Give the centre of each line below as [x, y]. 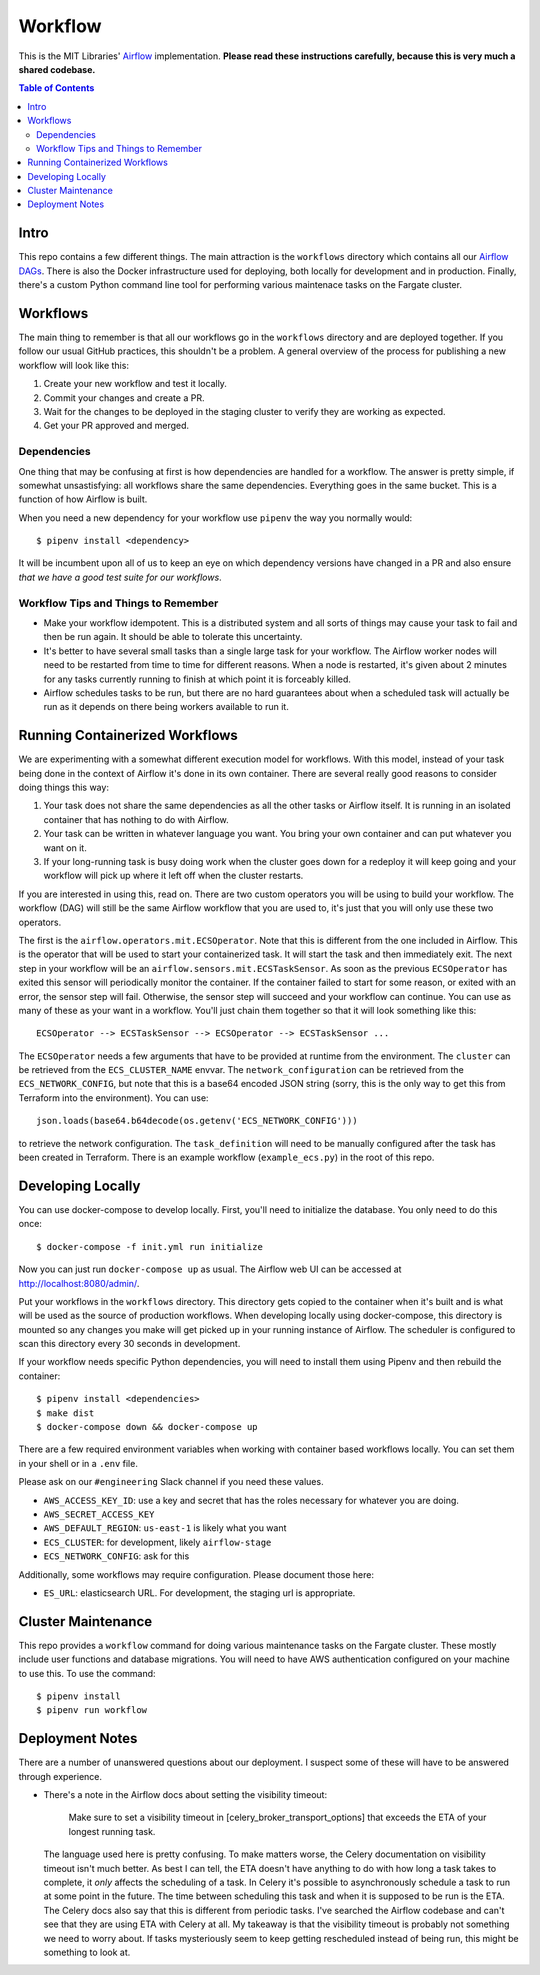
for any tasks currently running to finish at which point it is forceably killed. [197, 679]
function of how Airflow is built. [83, 499]
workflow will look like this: [74, 365]
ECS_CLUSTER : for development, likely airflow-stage [157, 1542]
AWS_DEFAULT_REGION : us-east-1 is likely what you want [165, 1528]
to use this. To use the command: [87, 1673]
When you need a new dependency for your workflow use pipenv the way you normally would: [215, 517]
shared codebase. [57, 69]
